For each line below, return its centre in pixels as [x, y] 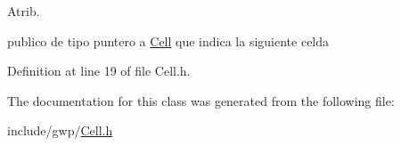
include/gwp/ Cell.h [60, 130]
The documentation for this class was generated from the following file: [201, 100]
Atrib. [24, 11]
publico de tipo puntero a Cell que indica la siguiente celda [168, 41]
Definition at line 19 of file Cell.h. [99, 71]
